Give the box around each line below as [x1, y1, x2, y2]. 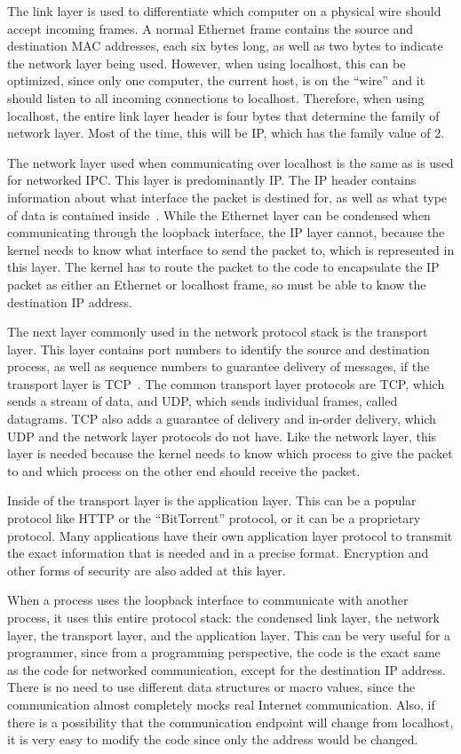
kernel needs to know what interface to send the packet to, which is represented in [7, 240, 455, 258]
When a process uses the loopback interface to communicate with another [7, 591, 409, 609]
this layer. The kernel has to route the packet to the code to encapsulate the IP [7, 258, 440, 276]
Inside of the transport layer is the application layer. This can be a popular [7, 491, 417, 510]
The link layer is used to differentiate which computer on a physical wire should [7, 2, 441, 20]
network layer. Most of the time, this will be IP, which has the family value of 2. [7, 123, 445, 142]
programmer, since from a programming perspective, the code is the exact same [7, 643, 441, 662]
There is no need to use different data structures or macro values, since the [7, 678, 416, 696]
